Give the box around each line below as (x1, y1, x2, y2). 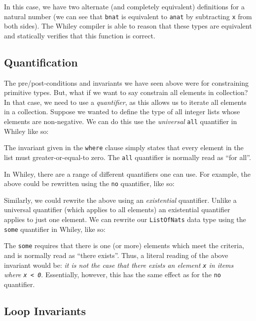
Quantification (4, 54, 78, 69)
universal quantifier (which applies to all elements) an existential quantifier (4, 204, 230, 215)
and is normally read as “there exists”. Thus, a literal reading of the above (4, 250, 228, 260)
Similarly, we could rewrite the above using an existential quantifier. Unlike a (4, 194, 237, 205)
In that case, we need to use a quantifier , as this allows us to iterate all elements (4, 96, 247, 107)
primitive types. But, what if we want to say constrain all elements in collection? (4, 87, 248, 97)
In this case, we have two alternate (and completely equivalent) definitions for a (4, 1, 245, 11)
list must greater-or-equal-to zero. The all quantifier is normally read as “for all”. (4, 152, 251, 162)
